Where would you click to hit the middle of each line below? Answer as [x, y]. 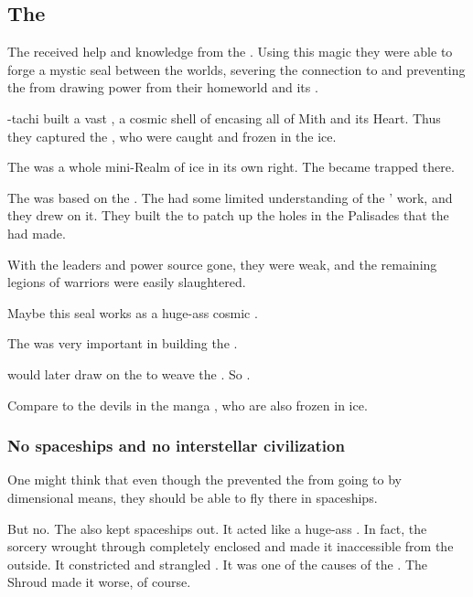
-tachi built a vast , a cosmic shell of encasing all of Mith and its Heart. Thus [224, 117]
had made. [37, 233]
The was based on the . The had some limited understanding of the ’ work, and [230, 197]
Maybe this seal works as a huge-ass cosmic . [133, 312]
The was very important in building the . [123, 343]
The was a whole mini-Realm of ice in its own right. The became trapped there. [231, 167]
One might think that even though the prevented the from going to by [204, 480]
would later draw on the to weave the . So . [129, 373]
